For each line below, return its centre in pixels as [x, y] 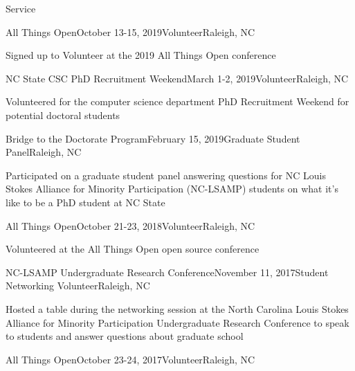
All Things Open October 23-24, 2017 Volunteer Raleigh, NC [130, 359]
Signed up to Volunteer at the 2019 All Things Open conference [141, 55]
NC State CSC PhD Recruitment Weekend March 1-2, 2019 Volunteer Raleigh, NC [177, 78]
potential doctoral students [63, 115]
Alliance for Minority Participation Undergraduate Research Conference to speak [177, 322]
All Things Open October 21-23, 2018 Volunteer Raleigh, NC [130, 225]
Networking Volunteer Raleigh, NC [78, 286]
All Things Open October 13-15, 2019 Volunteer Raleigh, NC [130, 31]
